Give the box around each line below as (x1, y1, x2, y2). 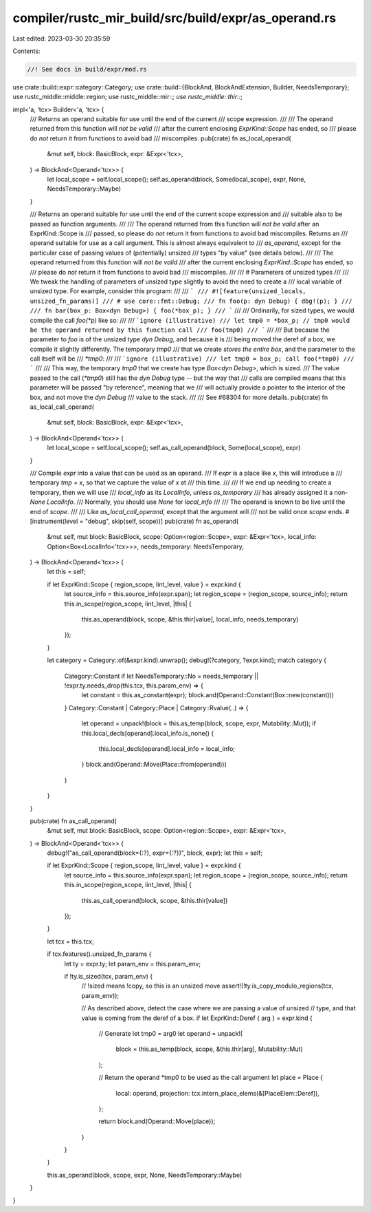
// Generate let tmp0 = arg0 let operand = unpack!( (98, 1029, 243, 1037)
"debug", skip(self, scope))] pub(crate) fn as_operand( (85, 517, 239, 525)
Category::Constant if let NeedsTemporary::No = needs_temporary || (64, 672, 259, 680)
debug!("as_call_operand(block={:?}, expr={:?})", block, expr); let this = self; (47, 849, 263, 857)
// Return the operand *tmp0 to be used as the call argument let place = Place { (98, 1074, 323, 1082)
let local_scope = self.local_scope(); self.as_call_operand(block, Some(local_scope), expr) (47, 444, 301, 452)
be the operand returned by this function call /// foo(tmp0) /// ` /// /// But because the (30, 326, 330, 334)
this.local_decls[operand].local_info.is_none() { (81, 729, 214, 737)
